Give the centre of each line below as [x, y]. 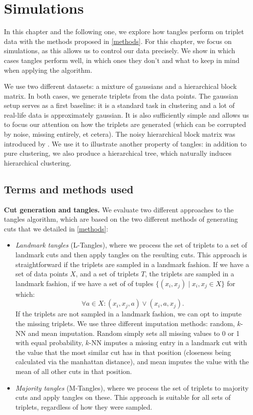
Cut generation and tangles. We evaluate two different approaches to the [119, 209]
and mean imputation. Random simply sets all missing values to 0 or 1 [134, 333]
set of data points [42, 274]
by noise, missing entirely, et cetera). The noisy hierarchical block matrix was [120, 134]
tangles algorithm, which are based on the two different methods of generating [121, 219]
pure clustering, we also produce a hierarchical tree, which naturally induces [118, 153]
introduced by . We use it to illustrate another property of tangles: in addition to [125, 143]
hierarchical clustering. [38, 162]
